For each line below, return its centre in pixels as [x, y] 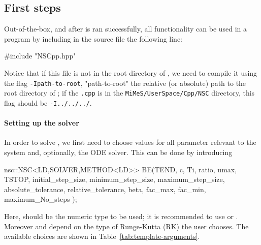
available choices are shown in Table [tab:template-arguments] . [102, 236]
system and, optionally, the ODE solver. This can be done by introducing [118, 152]
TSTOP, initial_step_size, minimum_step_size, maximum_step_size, [115, 179]
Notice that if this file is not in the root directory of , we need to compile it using [131, 72]
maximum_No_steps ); [41, 199]
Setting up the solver [42, 123]
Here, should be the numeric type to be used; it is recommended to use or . [121, 216]
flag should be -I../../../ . [48, 102]
